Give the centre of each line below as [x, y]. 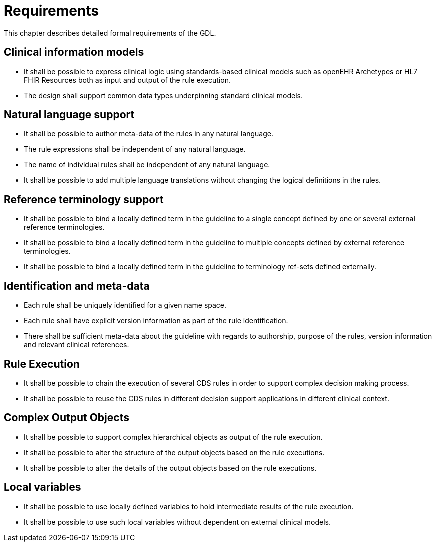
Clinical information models [74, 52]
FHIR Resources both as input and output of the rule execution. [127, 80]
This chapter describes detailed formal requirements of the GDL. [110, 33]
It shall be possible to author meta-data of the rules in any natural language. [149, 134]
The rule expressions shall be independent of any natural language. [135, 149]
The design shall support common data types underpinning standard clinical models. [163, 95]
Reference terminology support [84, 199]
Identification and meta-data [77, 286]
